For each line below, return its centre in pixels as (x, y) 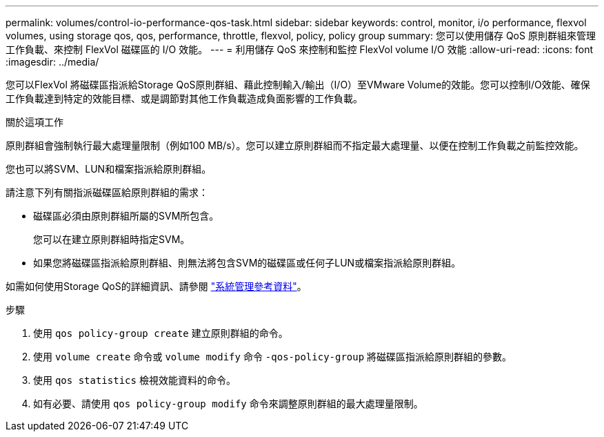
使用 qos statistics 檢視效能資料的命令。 (134, 380)
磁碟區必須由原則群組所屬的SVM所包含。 (126, 216)
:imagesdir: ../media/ (52, 62)
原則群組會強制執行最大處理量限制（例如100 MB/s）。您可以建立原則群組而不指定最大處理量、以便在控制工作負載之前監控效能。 (295, 145)
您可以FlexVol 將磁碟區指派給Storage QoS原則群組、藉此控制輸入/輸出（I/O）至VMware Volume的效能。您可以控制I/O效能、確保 (298, 85)
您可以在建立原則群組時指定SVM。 (112, 239)
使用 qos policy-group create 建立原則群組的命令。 (161, 333)
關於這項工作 (34, 122)
